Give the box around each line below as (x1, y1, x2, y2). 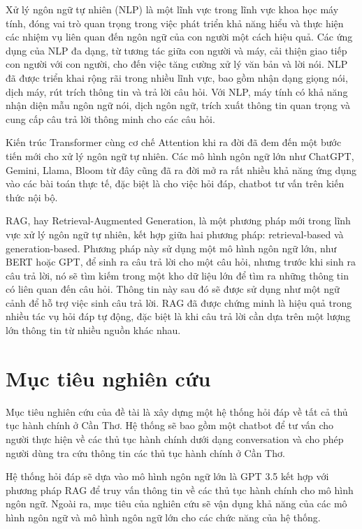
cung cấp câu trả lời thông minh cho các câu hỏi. (6, 111, 215, 126)
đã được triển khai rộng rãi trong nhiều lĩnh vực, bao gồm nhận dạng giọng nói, (6, 70, 348, 85)
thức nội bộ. (6, 189, 58, 204)
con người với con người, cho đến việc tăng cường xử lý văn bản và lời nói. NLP (6, 57, 348, 71)
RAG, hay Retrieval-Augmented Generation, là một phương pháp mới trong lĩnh (6, 213, 351, 228)
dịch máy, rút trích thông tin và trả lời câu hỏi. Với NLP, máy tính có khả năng (6, 84, 348, 99)
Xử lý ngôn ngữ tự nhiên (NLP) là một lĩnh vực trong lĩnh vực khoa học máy (6, 2, 339, 16)
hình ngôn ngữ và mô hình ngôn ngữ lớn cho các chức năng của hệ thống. (6, 509, 321, 524)
